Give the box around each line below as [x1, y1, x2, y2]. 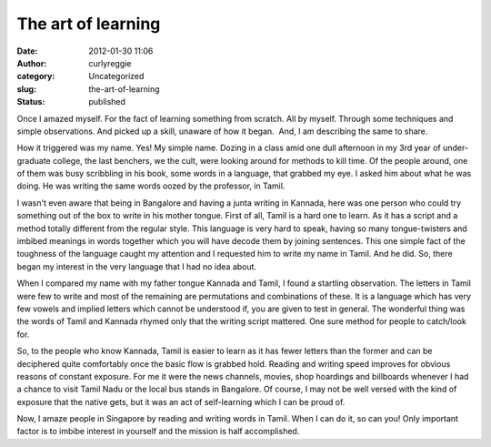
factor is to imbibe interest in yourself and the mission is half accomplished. [16, 426, 300, 437]
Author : [16, 57, 47, 68]
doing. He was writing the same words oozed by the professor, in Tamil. [16, 180, 286, 191]
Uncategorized [88, 71, 145, 82]
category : [16, 71, 55, 82]
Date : [16, 46, 38, 56]
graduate [16, 155, 52, 166]
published [88, 97, 126, 107]
